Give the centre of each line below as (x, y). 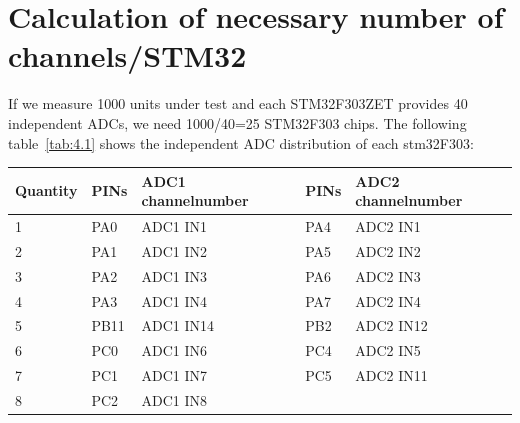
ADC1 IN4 (174, 300)
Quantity (46, 190)
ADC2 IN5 (388, 350)
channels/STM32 (127, 55)
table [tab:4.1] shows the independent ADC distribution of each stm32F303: (241, 142)
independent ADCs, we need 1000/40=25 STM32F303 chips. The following (237, 122)
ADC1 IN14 (178, 325)
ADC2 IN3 (388, 275)
